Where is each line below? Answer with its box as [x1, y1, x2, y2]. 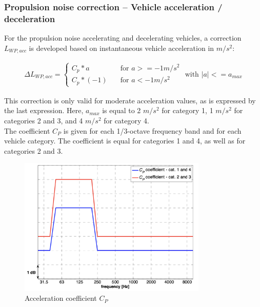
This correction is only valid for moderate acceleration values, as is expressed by [4, 95, 256, 105]
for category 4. [104, 115, 149, 126]
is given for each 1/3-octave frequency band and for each [63, 125, 242, 136]
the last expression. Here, [4, 105, 84, 116]
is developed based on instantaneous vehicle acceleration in [29, 42, 214, 53]
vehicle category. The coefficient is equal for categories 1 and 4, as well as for [4, 135, 246, 146]
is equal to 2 [102, 105, 141, 116]
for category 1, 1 [162, 105, 213, 116]
